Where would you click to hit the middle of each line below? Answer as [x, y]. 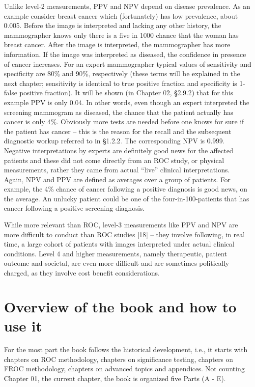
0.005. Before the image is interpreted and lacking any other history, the [113, 25]
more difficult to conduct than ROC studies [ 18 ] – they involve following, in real [125, 234]
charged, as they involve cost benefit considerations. [82, 273]
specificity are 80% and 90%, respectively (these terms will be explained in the [122, 73]
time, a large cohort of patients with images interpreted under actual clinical [119, 244]
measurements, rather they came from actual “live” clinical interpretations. [117, 170]
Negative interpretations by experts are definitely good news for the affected [119, 150]
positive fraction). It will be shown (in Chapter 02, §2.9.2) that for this [126, 93]
